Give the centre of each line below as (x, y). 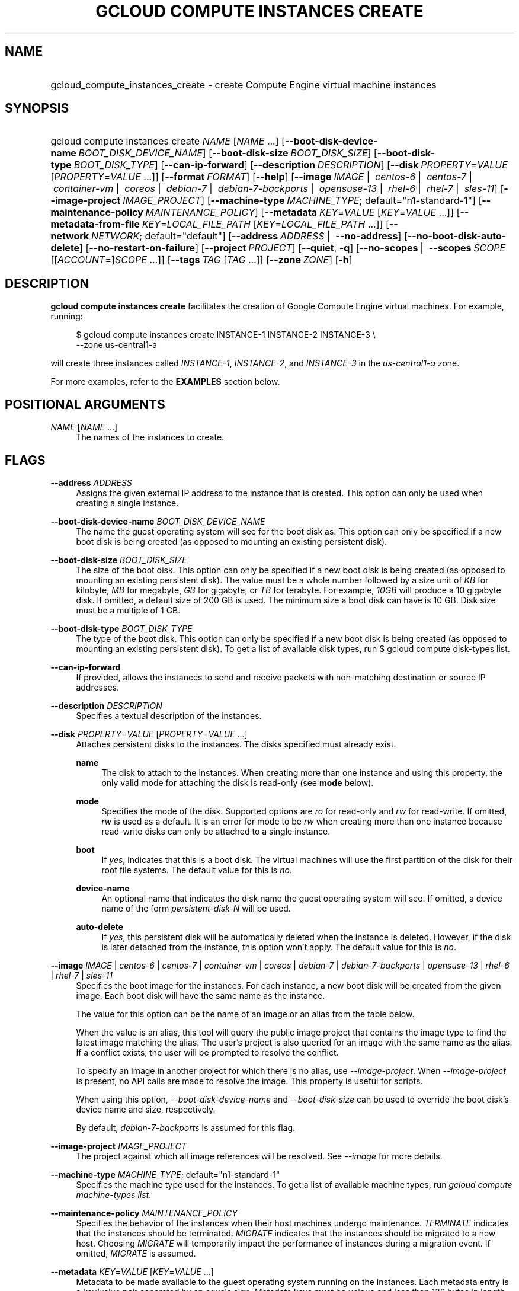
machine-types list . (114, 1194)
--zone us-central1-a (117, 345)
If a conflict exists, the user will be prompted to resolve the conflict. (207, 1052)
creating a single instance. (127, 503)
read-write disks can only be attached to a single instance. (216, 831)
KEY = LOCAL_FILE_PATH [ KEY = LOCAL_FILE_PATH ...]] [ (265, 224)
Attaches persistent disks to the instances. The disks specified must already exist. (236, 744)
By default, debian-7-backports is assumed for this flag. (186, 1127)
